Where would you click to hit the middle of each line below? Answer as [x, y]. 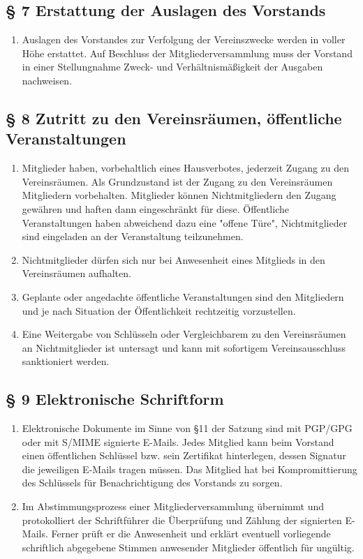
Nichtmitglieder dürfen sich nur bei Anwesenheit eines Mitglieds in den [173, 259]
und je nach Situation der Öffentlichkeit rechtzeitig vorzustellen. [159, 310]
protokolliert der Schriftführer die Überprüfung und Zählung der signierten [182, 520]
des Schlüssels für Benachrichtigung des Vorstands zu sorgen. [152, 483]
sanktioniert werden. [66, 361]
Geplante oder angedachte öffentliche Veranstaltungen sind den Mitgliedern [183, 296]
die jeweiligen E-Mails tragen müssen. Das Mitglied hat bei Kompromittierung [190, 469]
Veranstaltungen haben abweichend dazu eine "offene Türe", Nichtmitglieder [185, 222]
